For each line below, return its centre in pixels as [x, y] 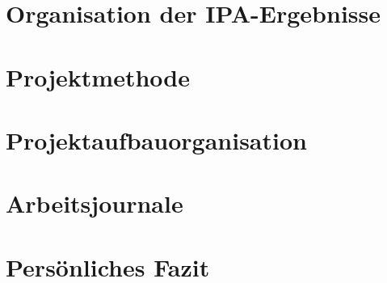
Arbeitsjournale [95, 203]
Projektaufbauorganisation [156, 139]
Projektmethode [98, 76]
